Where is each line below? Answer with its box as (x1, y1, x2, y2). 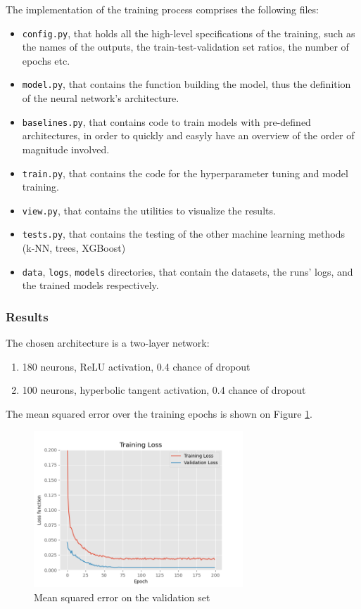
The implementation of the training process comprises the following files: (6, 2, 319, 16)
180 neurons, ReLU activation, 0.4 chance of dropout (22, 359, 251, 373)
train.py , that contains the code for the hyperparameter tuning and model (22, 165, 348, 180)
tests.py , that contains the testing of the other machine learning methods (22, 226, 345, 241)
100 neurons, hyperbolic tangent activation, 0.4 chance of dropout (22, 383, 306, 397)
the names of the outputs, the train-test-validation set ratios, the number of (22, 39, 349, 54)
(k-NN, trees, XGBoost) (22, 241, 126, 255)
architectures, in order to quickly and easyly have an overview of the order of (22, 128, 355, 143)
